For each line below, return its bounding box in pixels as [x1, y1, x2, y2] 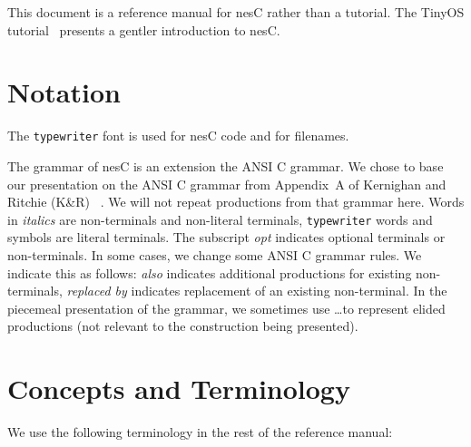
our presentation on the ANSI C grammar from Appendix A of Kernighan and [7, 174, 446, 193]
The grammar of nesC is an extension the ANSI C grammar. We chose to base [7, 156, 444, 175]
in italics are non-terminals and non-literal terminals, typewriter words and [7, 209, 433, 228]
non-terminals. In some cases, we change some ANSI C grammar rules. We [7, 246, 422, 264]
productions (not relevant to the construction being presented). [7, 316, 358, 335]
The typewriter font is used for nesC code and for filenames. [7, 126, 349, 145]
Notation [7, 73, 121, 111]
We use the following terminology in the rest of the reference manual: [7, 423, 393, 442]
